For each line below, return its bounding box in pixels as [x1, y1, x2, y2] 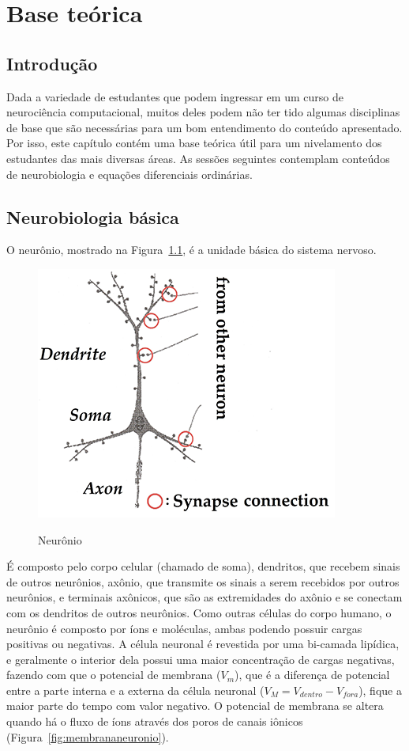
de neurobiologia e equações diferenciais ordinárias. [6, 165, 253, 182]
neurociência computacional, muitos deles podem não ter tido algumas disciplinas [6, 104, 400, 120]
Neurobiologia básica [6, 204, 179, 229]
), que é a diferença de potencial [235, 666, 390, 683]
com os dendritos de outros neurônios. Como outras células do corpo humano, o [6, 604, 392, 620]
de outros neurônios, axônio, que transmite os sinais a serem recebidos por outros [6, 573, 400, 590]
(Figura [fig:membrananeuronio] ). [6, 728, 169, 745]
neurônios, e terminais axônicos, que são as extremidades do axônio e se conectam [6, 589, 403, 605]
